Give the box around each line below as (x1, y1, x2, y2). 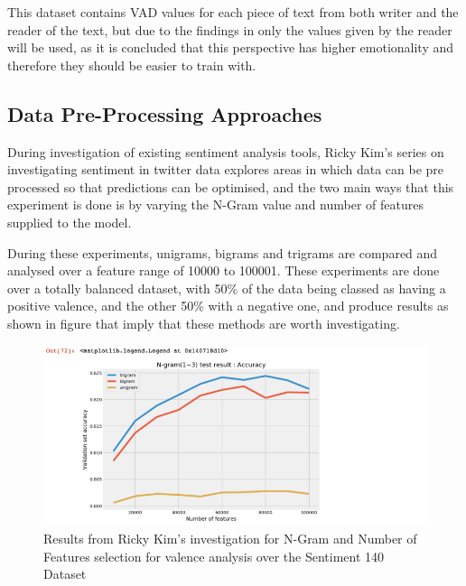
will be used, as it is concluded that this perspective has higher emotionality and (7, 38, 454, 57)
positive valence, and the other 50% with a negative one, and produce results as (7, 296, 449, 315)
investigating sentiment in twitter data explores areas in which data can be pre (7, 160, 444, 179)
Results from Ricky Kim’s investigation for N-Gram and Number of (43, 528, 417, 547)
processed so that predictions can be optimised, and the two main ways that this (7, 177, 454, 196)
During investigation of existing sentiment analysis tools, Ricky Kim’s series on (7, 142, 444, 161)
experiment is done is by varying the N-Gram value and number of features (7, 195, 424, 214)
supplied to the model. (7, 212, 132, 231)
